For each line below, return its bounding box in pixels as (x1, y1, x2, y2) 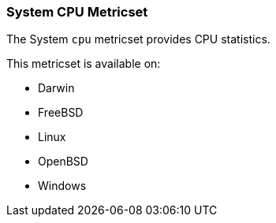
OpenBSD (38, 154, 88, 169)
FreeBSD (38, 106, 84, 120)
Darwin (38, 81, 75, 95)
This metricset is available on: (6, 57, 161, 71)
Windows (38, 179, 87, 193)
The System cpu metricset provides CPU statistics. (6, 32, 270, 46)
